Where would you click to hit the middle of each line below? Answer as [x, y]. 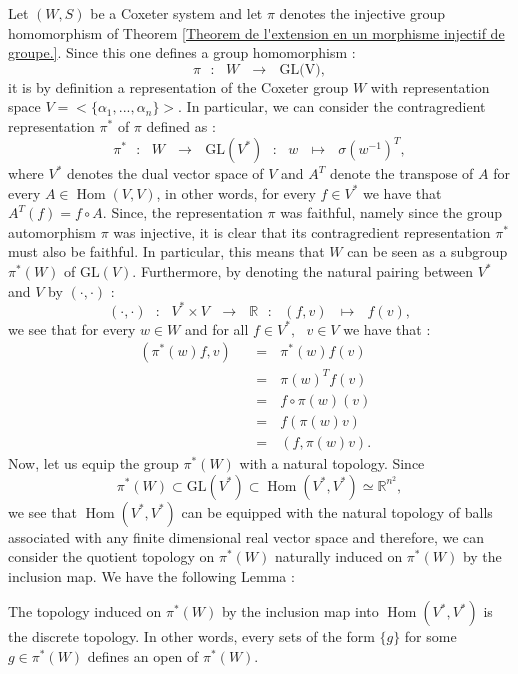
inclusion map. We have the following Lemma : [151, 575]
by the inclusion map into [300, 611]
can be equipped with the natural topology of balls [337, 511]
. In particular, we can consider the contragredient [332, 106]
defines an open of [143, 655]
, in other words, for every [236, 192]
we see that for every [72, 328]
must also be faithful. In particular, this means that [166, 251]
